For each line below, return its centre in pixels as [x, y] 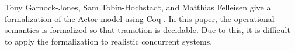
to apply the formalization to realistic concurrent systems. [109, 41]
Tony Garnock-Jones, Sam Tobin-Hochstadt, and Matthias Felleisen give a [138, 7]
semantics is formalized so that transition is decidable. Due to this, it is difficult [147, 30]
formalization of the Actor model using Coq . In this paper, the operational [140, 18]
